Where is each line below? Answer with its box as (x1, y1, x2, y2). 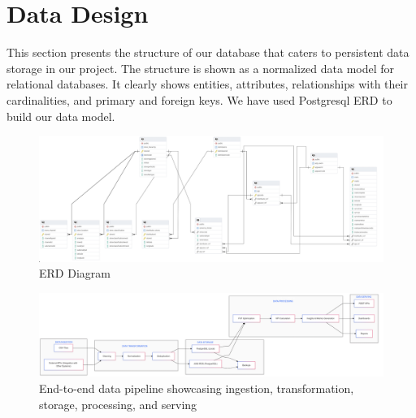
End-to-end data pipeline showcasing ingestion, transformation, (39, 380, 354, 397)
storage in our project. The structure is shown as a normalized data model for (6, 59, 395, 76)
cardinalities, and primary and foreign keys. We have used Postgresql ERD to (6, 91, 392, 108)
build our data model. (6, 107, 115, 124)
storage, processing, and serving (39, 395, 197, 412)
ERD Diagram (39, 265, 110, 282)
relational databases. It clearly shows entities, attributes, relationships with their (6, 75, 408, 93)
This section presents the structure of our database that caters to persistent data (6, 44, 409, 61)
